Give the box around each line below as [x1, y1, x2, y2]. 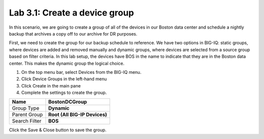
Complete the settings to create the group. [21, 90, 107, 96]
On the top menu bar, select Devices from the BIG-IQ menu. [21, 69, 142, 75]
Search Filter [12, 118, 42, 124]
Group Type [12, 105, 40, 112]
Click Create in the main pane [21, 83, 81, 88]
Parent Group [12, 111, 43, 118]
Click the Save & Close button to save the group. [9, 127, 107, 133]
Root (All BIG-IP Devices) [48, 111, 108, 118]
